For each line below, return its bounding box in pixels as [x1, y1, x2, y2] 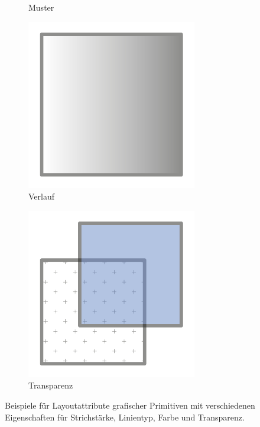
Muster [28, 1, 54, 13]
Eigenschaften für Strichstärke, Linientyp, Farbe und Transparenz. [5, 410, 245, 423]
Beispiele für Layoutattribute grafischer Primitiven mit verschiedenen [5, 399, 255, 411]
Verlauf [28, 190, 55, 203]
